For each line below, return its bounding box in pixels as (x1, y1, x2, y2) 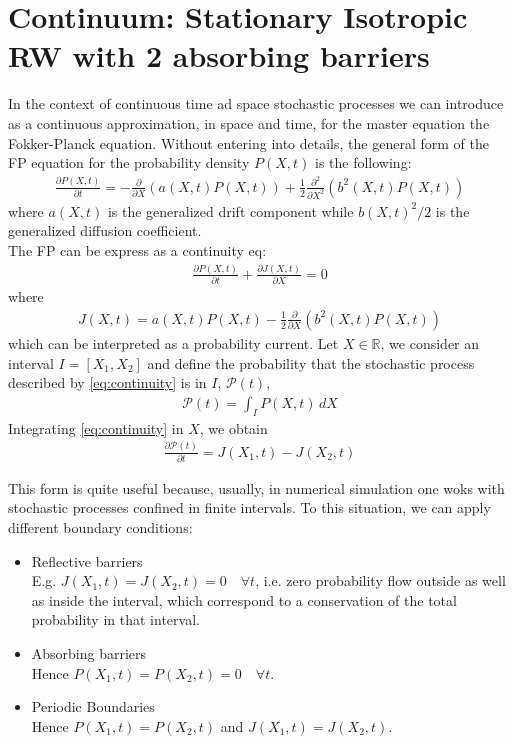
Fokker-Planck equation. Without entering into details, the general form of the (8, 132, 489, 153)
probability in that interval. (31, 609, 200, 630)
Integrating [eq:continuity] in (8, 417, 184, 438)
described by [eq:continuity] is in (8, 372, 207, 393)
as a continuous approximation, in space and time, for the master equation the (8, 112, 490, 133)
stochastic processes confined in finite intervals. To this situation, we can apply (8, 497, 491, 518)
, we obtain (199, 417, 268, 438)
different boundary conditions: (8, 517, 193, 538)
